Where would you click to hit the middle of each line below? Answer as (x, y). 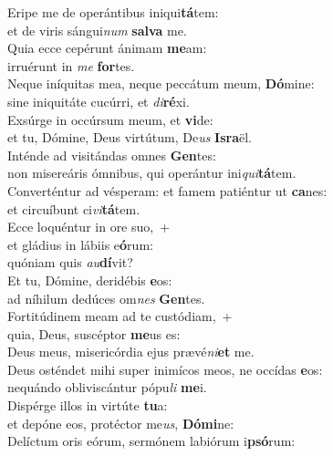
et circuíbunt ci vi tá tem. (74, 208)
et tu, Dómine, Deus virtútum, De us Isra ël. (130, 137)
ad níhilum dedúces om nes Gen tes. (106, 298)
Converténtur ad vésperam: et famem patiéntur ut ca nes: (167, 190)
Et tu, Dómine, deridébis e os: (90, 280)
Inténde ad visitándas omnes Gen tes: (112, 155)
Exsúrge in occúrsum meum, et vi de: (110, 119)
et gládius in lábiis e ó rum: (80, 244)
